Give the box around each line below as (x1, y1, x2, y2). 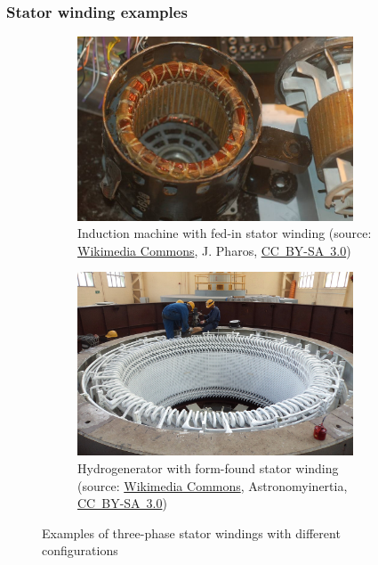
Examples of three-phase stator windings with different (42, 523, 341, 542)
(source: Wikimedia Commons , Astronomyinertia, (77, 476, 348, 495)
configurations (42, 541, 118, 560)
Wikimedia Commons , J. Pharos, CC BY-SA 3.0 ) (77, 241, 351, 259)
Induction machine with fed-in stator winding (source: (77, 224, 372, 242)
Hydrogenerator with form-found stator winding (77, 459, 339, 478)
